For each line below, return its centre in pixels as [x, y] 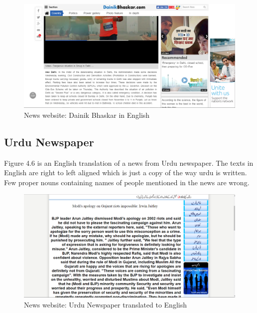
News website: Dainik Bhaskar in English [87, 115]
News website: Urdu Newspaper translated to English [105, 305]
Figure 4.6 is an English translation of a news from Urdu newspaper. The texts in [129, 162]
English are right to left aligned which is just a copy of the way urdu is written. [126, 172]
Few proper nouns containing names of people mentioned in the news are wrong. [127, 182]
